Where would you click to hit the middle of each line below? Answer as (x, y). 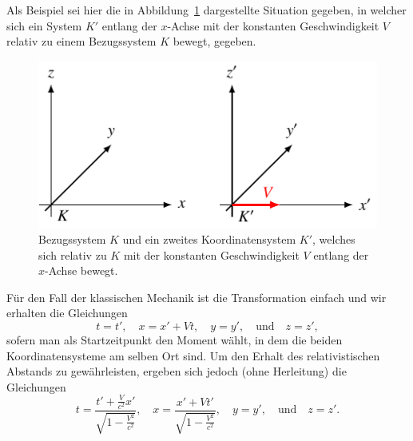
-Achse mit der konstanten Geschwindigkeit (273, 25)
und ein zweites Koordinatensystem (209, 238)
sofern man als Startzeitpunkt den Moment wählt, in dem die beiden (175, 339)
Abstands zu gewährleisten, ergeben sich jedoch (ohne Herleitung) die (177, 371)
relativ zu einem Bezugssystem (81, 41)
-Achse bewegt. (81, 270)
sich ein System (44, 25)
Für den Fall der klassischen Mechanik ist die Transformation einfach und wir (197, 297)
